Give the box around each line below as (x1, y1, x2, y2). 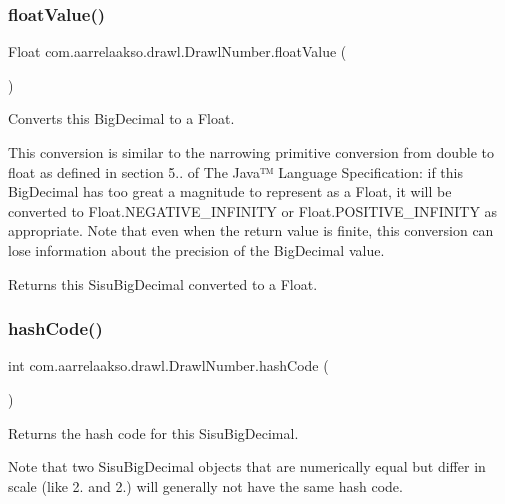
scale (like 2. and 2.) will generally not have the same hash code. (8, 475, 403, 496)
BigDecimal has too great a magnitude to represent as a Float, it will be (8, 181, 452, 202)
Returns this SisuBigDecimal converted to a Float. (8, 273, 318, 294)
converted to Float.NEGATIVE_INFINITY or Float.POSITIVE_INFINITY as (8, 200, 498, 221)
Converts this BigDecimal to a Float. (8, 108, 235, 129)
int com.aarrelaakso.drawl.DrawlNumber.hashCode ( (8, 355, 329, 376)
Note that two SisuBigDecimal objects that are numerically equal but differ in (8, 456, 486, 477)
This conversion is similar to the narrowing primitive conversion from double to (8, 142, 494, 162)
